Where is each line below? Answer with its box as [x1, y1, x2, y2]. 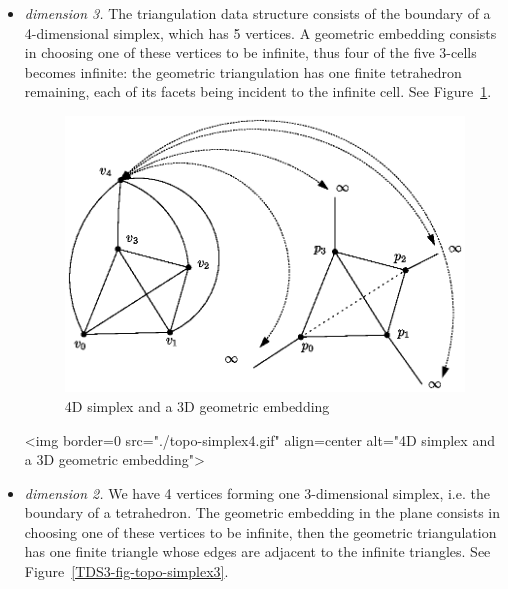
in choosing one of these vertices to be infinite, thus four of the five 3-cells [24, 42, 477, 63]
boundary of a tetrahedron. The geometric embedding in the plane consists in [24, 502, 501, 523]
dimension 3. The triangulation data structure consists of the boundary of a [24, 3, 491, 23]
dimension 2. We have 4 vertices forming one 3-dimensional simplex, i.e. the [24, 482, 490, 503]
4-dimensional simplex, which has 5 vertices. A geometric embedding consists [24, 22, 497, 43]
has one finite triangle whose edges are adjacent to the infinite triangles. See [24, 541, 491, 562]
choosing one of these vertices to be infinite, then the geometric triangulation [24, 521, 497, 542]
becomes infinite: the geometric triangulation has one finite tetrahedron [24, 61, 462, 82]
